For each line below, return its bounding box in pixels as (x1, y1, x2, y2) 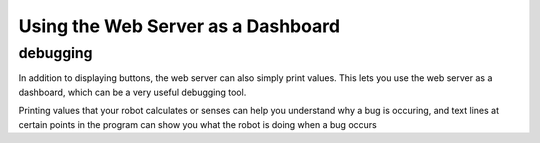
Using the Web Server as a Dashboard (18, 15, 340, 37)
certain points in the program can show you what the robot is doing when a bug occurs (18, 118, 377, 130)
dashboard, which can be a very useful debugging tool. (18, 86, 247, 98)
